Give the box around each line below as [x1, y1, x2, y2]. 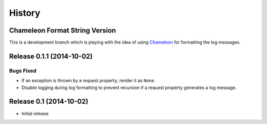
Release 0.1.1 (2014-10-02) [9, 52, 93, 60]
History [9, 7, 41, 18]
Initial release [21, 110, 49, 116]
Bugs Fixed [9, 67, 37, 74]
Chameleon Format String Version [9, 26, 116, 35]
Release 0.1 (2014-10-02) [9, 97, 89, 106]
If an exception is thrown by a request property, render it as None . [21, 78, 156, 83]
